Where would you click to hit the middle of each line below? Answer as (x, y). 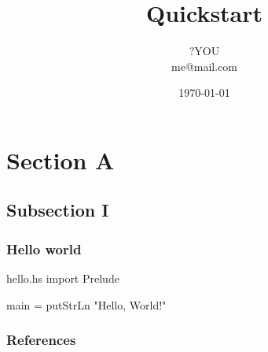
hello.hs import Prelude (63, 278)
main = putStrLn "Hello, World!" (86, 304)
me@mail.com (204, 66)
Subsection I (58, 210)
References (41, 340)
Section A (61, 159)
